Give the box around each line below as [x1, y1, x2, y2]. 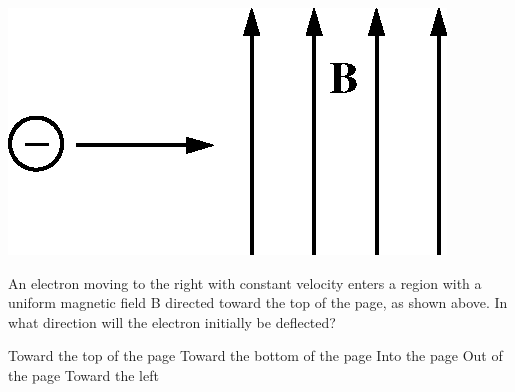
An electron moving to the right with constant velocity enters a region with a [8, 272, 482, 293]
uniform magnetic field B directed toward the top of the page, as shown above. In [8, 292, 508, 313]
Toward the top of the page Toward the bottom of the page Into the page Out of [8, 345, 503, 366]
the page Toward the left [8, 364, 159, 385]
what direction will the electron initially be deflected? [8, 311, 336, 332]
